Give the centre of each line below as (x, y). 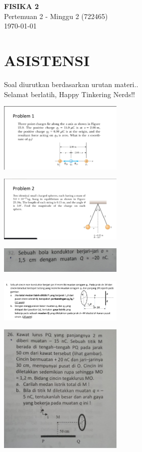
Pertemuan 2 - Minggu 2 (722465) (56, 16)
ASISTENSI (47, 60)
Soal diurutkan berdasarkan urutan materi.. (71, 84)
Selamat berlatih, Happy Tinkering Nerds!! (69, 94)
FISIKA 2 (21, 6)
